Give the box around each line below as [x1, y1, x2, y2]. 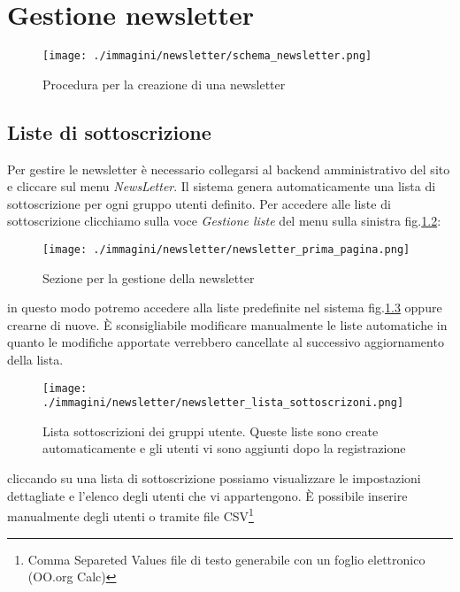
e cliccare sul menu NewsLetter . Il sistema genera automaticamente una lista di [7, 177, 436, 196]
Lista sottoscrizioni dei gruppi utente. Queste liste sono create [42, 421, 379, 440]
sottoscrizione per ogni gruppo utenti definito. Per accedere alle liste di [7, 194, 391, 212]
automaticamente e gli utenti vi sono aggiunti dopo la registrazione [42, 439, 406, 457]
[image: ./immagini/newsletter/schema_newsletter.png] [42, 50, 372, 63]
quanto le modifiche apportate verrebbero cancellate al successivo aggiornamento [7, 333, 444, 351]
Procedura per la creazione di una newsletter [42, 74, 286, 93]
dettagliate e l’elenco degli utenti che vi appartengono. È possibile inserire [7, 486, 408, 504]
